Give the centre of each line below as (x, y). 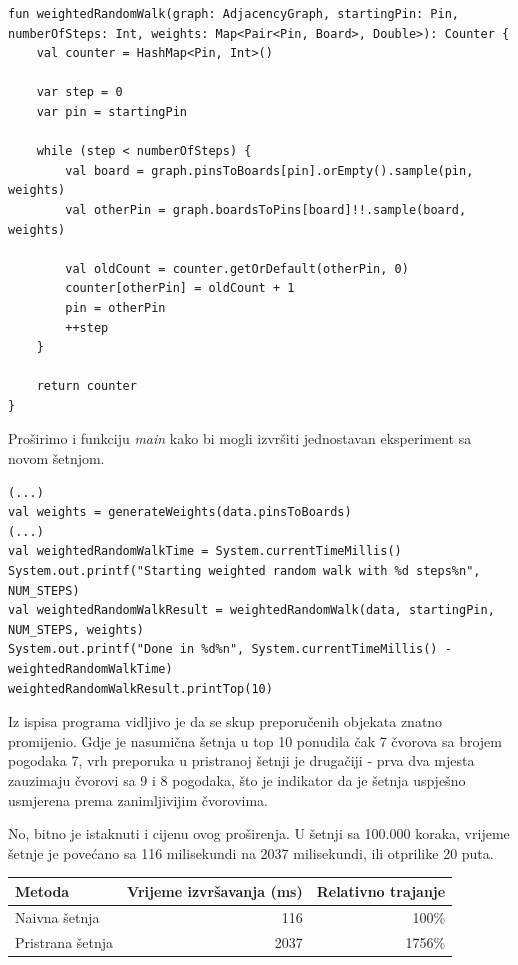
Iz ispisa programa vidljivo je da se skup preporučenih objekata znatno (225, 721)
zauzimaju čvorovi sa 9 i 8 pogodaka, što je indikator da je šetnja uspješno (237, 779)
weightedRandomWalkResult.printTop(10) (140, 688)
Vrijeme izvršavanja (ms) (215, 890)
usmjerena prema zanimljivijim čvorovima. (138, 799)
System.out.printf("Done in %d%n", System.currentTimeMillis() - (230, 649)
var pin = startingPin (111, 111)
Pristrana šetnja (64, 941)
